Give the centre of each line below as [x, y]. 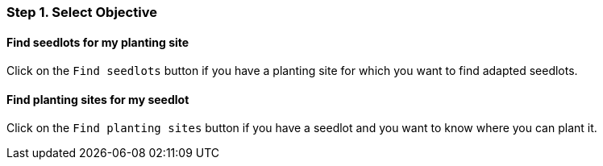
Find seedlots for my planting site [98, 42]
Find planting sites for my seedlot [98, 99]
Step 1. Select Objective [82, 12]
